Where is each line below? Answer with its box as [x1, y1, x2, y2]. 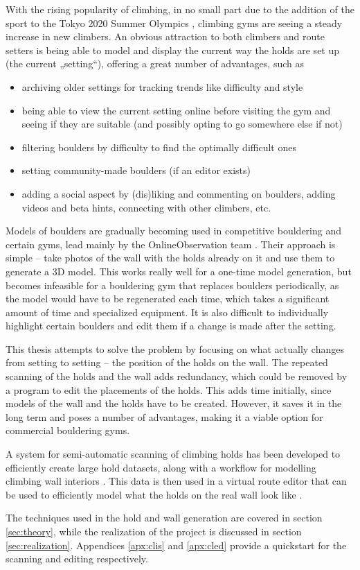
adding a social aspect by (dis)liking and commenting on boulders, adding [21, 186, 336, 200]
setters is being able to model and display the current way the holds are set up [6, 42, 340, 57]
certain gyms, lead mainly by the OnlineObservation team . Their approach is [6, 236, 336, 251]
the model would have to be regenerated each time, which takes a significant [6, 291, 330, 306]
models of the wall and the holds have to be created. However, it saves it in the [6, 396, 342, 411]
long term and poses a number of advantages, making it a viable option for [6, 409, 323, 424]
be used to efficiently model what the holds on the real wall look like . [6, 487, 303, 501]
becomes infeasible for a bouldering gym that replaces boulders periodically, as [6, 277, 339, 292]
